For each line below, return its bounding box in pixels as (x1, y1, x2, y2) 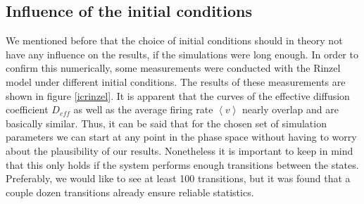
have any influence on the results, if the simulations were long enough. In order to (6, 46, 358, 61)
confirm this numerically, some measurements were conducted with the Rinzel (6, 60, 341, 75)
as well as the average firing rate (73, 102, 213, 117)
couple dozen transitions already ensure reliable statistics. (6, 184, 254, 199)
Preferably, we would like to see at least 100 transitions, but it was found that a (6, 171, 351, 186)
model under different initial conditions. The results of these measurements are (6, 74, 346, 89)
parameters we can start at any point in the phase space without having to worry (6, 129, 357, 144)
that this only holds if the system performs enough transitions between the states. (6, 157, 359, 172)
